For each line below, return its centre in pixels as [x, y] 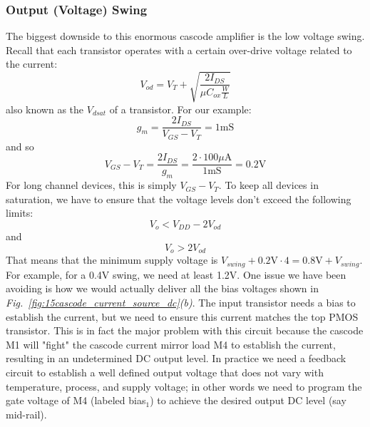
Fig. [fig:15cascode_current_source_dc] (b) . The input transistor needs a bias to [181, 303]
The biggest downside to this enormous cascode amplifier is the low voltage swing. [185, 36]
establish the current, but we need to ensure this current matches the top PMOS [182, 316]
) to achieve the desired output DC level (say [248, 400]
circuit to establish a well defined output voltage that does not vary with [165, 372]
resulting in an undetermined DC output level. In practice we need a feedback [176, 358]
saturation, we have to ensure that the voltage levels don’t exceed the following [179, 199]
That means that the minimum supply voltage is [112, 260]
